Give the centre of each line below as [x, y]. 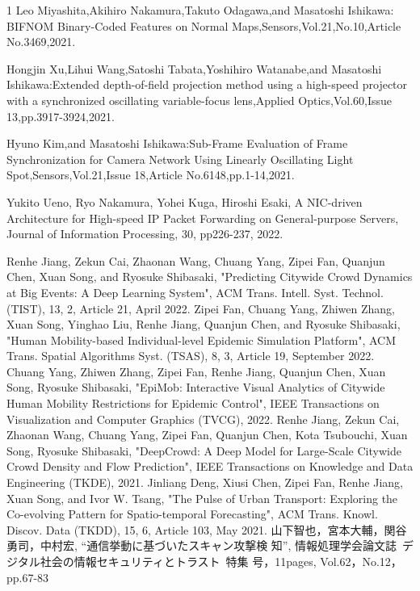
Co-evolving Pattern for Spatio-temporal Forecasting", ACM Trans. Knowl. [192, 514]
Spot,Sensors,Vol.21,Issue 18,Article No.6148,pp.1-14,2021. [151, 175]
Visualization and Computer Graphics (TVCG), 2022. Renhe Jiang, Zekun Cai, [203, 419]
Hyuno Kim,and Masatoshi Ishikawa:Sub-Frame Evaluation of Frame [177, 143]
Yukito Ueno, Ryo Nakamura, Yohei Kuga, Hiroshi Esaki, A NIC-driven [185, 201]
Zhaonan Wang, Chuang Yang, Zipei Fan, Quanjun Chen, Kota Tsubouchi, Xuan [207, 435]
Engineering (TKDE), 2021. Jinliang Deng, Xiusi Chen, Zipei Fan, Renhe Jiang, [205, 482]
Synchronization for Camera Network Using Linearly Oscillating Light [180, 159]
